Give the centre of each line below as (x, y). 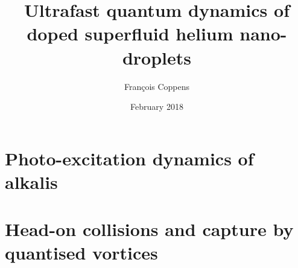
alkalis (31, 181)
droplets (157, 57)
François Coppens (157, 86)
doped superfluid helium (130, 33)
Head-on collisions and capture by (149, 229)
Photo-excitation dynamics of (129, 158)
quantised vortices (81, 253)
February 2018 (157, 107)
